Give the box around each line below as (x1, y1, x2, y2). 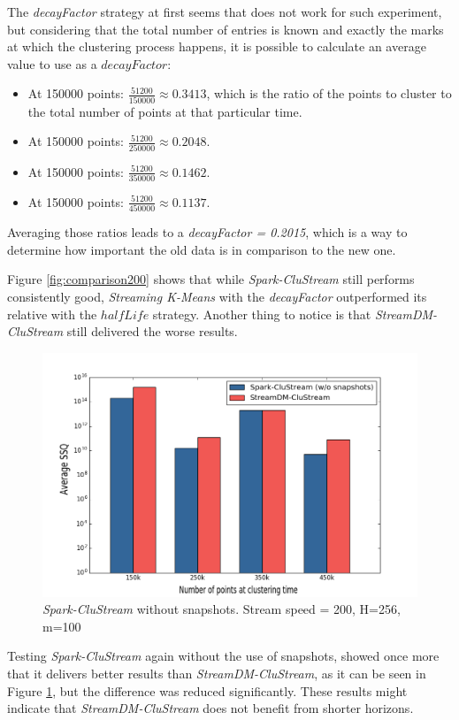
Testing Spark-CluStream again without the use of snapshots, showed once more (7, 647, 440, 665)
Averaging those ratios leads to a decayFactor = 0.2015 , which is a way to (7, 223, 408, 241)
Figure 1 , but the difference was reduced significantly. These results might (7, 681, 408, 700)
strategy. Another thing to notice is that (152, 304, 371, 323)
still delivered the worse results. (66, 322, 238, 341)
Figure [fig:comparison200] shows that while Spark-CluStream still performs (7, 270, 415, 288)
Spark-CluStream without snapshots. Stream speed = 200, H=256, (42, 600, 401, 618)
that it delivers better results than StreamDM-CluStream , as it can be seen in (7, 664, 426, 683)
